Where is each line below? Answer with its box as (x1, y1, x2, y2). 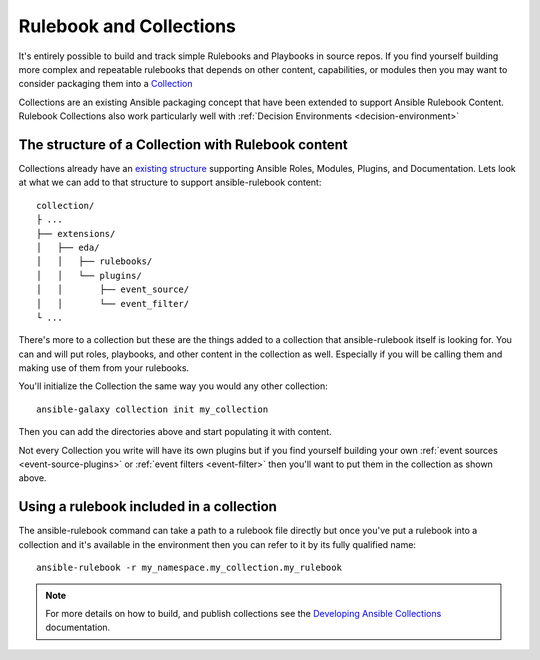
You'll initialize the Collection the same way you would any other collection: (18, 380, 329, 392)
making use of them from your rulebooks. (18, 362, 190, 374)
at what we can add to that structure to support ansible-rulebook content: (18, 176, 322, 189)
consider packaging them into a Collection (18, 78, 193, 90)
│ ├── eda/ (36, 241, 100, 253)
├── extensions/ (36, 228, 116, 239)
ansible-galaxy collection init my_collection (36, 403, 269, 415)
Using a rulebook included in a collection (18, 498, 277, 515)
